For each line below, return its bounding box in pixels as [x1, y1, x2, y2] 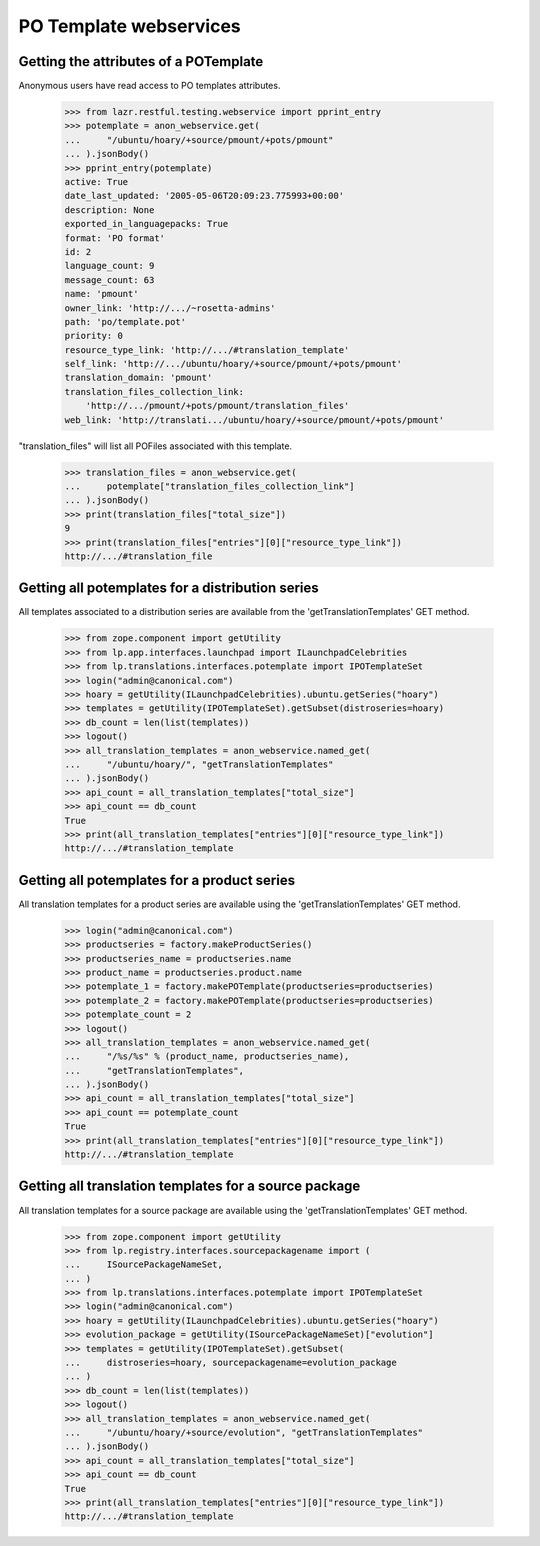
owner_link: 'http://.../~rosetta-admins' [64, 302, 276, 314]
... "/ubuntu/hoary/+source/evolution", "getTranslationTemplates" [64, 1426, 424, 1438]
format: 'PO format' [64, 232, 165, 244]
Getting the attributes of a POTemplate [18, 53, 264, 70]
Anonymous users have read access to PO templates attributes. [18, 80, 281, 92]
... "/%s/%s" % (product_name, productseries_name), [64, 1051, 350, 1062]
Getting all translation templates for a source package [18, 1178, 361, 1195]
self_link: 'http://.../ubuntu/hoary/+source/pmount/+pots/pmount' [64, 358, 403, 370]
